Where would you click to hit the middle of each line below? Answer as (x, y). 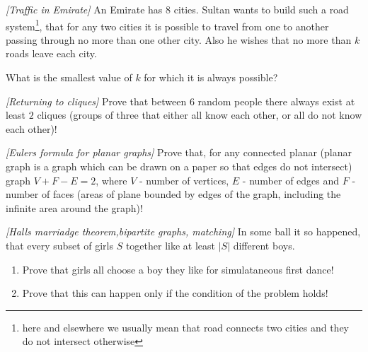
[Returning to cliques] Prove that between (96, 101)
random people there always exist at (276, 101)
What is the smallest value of (69, 77)
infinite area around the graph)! (74, 207)
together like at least (170, 245)
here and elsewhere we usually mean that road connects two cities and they (185, 327)
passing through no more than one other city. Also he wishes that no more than (179, 39)
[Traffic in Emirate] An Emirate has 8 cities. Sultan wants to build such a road (177, 9)
